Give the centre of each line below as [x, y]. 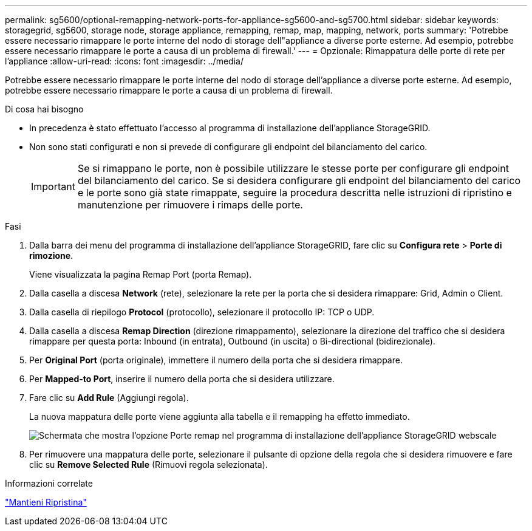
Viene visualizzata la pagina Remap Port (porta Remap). [141, 274]
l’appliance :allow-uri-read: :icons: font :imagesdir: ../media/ [124, 61]
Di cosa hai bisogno [44, 109]
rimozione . [51, 255]
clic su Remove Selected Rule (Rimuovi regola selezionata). [148, 464]
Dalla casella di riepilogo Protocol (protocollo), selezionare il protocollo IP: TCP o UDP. [202, 312]
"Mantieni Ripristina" [46, 502]
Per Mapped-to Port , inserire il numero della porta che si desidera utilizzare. [182, 379]
